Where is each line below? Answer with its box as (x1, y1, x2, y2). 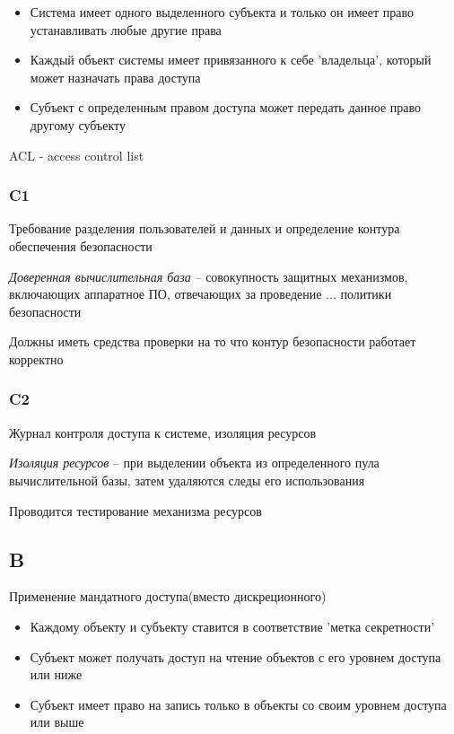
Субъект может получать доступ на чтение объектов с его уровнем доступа (30, 647, 441, 666)
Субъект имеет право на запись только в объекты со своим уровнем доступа (30, 695, 447, 713)
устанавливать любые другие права (30, 20, 222, 39)
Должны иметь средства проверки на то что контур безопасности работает (9, 332, 416, 351)
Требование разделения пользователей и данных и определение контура (9, 219, 400, 238)
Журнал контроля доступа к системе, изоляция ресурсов (9, 423, 317, 441)
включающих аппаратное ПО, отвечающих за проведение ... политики (9, 284, 392, 303)
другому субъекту (30, 115, 127, 134)
